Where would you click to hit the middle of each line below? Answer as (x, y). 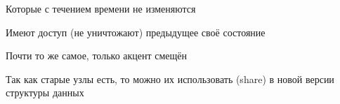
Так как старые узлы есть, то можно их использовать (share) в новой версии (170, 79)
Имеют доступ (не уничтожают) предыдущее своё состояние (136, 32)
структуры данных (45, 92)
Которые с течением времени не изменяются (101, 8)
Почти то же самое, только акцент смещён (97, 55)
